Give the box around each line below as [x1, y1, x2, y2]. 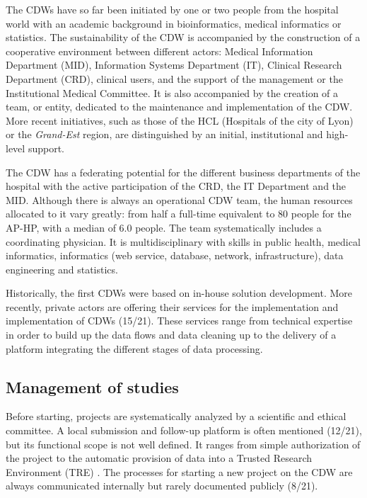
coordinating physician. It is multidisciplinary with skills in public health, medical [6, 234, 361, 249]
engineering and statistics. [6, 261, 118, 276]
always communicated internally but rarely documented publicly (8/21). [6, 478, 318, 493]
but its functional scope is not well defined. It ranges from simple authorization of [6, 436, 361, 451]
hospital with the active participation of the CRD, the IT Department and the [6, 179, 346, 193]
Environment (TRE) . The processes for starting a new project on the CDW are [6, 464, 353, 479]
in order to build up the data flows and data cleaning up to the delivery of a [6, 327, 337, 342]
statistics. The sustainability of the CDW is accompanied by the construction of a [6, 30, 361, 45]
